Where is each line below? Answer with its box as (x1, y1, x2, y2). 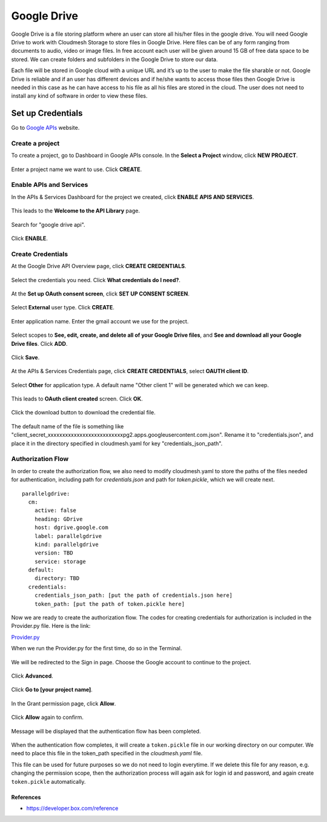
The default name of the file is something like (11, 422, 124, 430)
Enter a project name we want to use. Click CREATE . (11, 166, 142, 173)
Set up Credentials (11, 108, 83, 118)
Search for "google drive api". (11, 221, 85, 228)
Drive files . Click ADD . (11, 340, 68, 347)
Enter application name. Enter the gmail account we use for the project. (11, 317, 189, 325)
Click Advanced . (11, 672, 54, 679)
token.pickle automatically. (11, 778, 86, 785)
